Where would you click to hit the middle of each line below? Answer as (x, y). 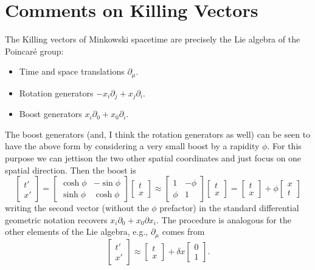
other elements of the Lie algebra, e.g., (77, 231)
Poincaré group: (34, 51)
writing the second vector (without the (77, 208)
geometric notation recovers (56, 219)
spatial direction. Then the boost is (71, 170)
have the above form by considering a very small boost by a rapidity (132, 146)
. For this (284, 146)
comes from (183, 231)
